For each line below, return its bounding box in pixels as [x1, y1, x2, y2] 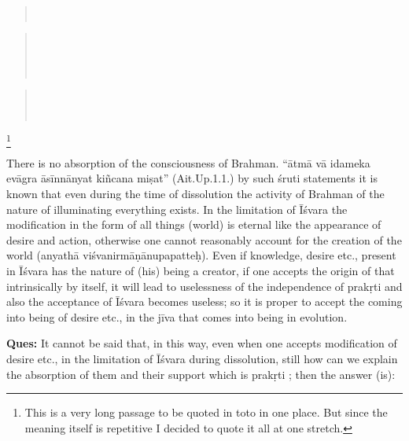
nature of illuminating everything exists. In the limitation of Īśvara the [6, 200, 348, 217]
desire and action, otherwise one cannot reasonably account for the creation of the [6, 231, 402, 248]
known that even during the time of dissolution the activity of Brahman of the [6, 186, 385, 202]
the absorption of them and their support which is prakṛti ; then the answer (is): [6, 366, 396, 382]
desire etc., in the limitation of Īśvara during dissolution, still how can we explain [6, 351, 398, 367]
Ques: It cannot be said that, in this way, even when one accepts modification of [6, 335, 397, 351]
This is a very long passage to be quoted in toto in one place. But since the [24, 404, 388, 421]
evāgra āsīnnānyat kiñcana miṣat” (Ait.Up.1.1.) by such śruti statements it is [6, 170, 378, 186]
